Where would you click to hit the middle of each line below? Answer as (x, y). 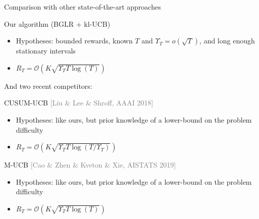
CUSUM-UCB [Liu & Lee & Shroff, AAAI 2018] (79, 103)
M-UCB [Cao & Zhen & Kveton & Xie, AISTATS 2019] (90, 165)
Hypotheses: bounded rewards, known (74, 41)
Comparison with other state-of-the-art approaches (83, 7)
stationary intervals (46, 51)
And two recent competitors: (48, 86)
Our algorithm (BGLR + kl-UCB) (57, 23)
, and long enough (227, 41)
